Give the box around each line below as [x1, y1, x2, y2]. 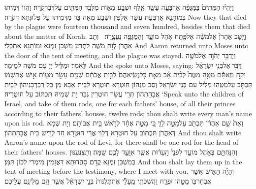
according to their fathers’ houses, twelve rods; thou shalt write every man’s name [4, 108, 252, 118]
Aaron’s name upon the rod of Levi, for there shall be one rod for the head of [4, 137, 239, 147]
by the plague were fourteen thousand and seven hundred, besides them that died [4, 21, 250, 31]
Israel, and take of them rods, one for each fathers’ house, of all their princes [4, 98, 236, 108]
